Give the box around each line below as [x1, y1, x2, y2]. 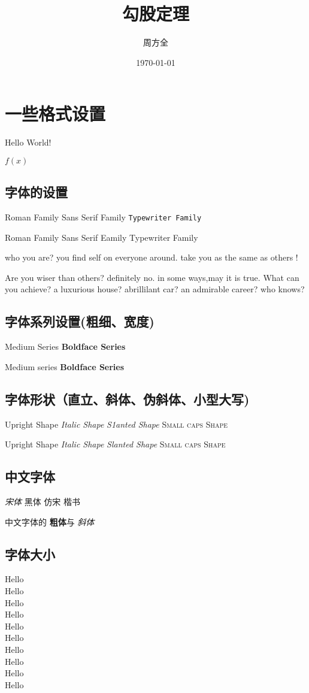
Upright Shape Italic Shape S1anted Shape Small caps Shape [5, 417, 228, 430]
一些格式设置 [5, 101, 106, 126]
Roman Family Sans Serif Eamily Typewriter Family [5, 231, 198, 243]
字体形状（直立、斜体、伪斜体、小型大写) [5, 389, 250, 408]
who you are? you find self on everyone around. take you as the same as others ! [5, 251, 298, 264]
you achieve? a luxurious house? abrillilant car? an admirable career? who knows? [5, 283, 305, 295]
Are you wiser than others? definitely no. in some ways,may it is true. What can [5, 271, 299, 283]
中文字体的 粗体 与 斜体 [5, 515, 95, 528]
